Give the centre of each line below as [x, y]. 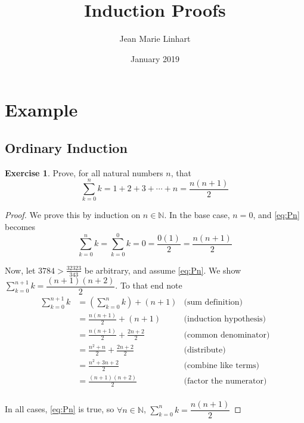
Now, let [20, 270]
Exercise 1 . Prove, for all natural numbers [84, 172]
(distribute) [205, 350]
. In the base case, [197, 215]
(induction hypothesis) [225, 319]
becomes [20, 227]
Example [41, 110]
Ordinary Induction [66, 147]
